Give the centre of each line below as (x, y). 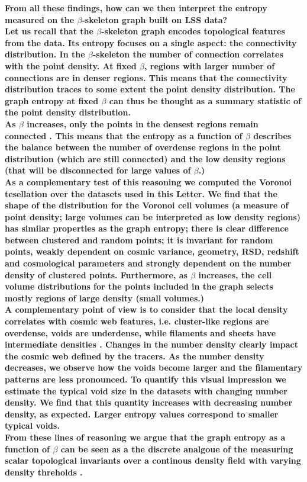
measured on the (40, 19)
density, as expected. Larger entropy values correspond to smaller (142, 414)
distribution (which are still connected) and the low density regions (145, 158)
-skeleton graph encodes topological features (193, 31)
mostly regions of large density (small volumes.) (104, 298)
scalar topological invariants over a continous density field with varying (153, 460)
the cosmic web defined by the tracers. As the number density (135, 356)
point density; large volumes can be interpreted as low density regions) (153, 216)
